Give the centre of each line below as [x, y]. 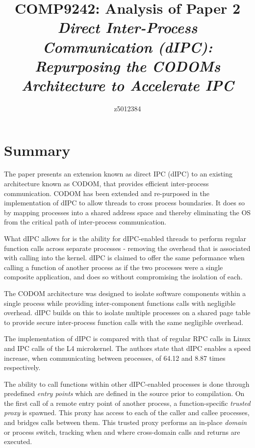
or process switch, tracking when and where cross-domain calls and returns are [122, 432]
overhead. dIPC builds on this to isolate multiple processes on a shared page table [127, 312]
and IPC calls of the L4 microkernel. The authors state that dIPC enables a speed [127, 348]
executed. [18, 441]
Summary [37, 150]
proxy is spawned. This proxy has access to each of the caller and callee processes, [127, 412]
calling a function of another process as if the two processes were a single [114, 267]
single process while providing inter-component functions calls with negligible [120, 303]
